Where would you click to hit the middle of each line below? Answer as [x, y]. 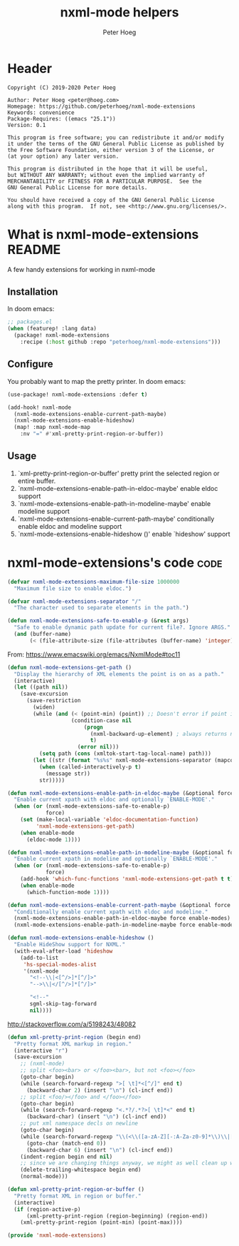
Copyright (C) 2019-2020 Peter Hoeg [62, 87]
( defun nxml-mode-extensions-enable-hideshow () [81, 938]
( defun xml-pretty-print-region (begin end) [74, 1037]
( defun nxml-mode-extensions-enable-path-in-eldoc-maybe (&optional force [121, 793]
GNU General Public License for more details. [78, 187]
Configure [30, 364]
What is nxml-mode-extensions [103, 234]
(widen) [44, 707]
